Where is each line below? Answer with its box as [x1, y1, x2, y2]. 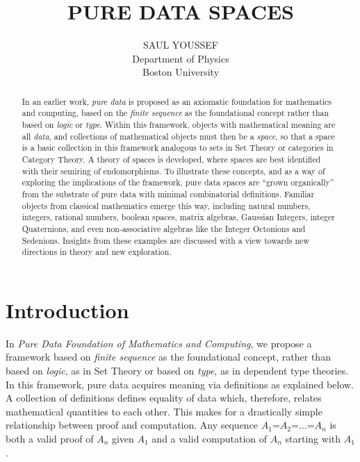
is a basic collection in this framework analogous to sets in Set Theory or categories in [22, 142, 334, 154]
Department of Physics [132, 51, 229, 65]
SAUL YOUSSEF [143, 38, 218, 52]
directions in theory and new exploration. [22, 246, 172, 258]
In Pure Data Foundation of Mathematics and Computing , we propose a [6, 336, 312, 350]
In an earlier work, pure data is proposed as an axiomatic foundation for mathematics [22, 95, 332, 107]
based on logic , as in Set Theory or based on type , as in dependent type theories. [6, 363, 349, 378]
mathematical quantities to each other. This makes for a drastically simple [6, 404, 322, 418]
